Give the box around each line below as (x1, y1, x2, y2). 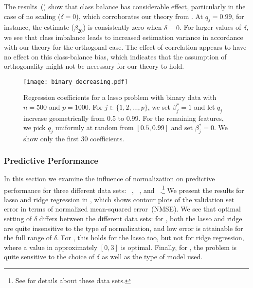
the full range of (4, 232, 52, 243)
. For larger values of (180, 22, 241, 32)
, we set (147, 102, 171, 112)
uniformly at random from (55, 122, 134, 133)
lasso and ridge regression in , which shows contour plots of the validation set (4, 194, 235, 204)
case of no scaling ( (4, 11, 61, 21)
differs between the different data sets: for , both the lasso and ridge (39, 213, 242, 224)
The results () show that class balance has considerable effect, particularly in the (4, 1, 246, 11)
